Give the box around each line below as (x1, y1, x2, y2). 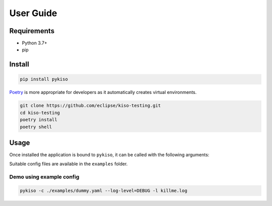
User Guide (9, 8, 57, 19)
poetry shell (20, 124, 52, 130)
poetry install (20, 117, 57, 123)
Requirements (9, 27, 55, 35)
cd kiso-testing (20, 110, 60, 116)
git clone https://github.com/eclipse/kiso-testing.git (20, 103, 161, 109)
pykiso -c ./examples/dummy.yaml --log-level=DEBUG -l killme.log (20, 188, 187, 193)
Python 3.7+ (22, 40, 47, 46)
